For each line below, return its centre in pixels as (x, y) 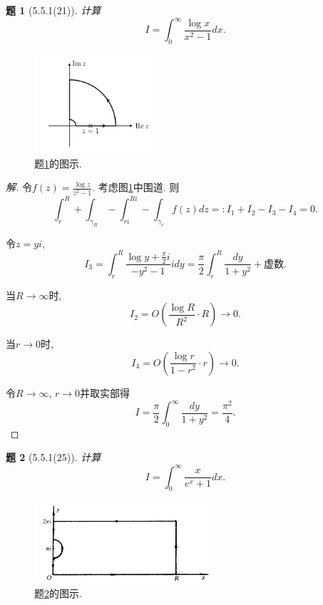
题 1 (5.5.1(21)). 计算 (53, 10)
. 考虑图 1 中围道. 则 (136, 187)
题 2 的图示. (58, 593)
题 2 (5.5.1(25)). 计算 (53, 457)
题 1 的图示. (58, 163)
